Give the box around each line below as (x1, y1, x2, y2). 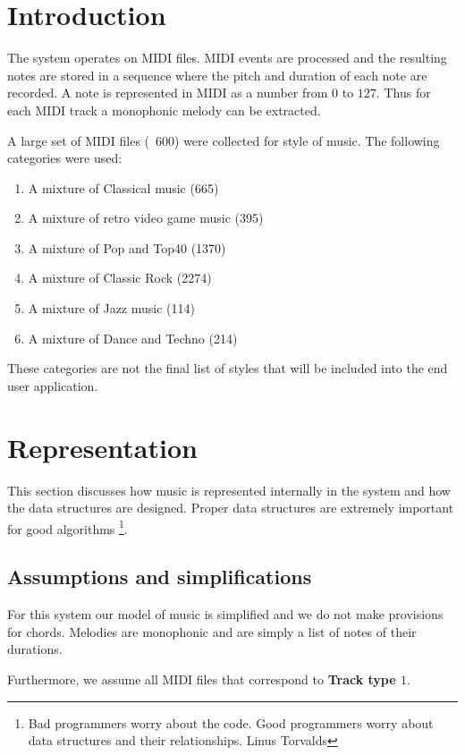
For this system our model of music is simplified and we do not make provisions (7, 605, 444, 624)
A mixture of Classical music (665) (28, 178, 219, 197)
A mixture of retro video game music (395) (28, 208, 264, 227)
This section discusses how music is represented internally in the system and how (7, 480, 451, 499)
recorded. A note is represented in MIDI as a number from (7, 83, 328, 102)
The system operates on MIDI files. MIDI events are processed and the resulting (7, 48, 447, 67)
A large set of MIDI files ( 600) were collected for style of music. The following (7, 131, 440, 149)
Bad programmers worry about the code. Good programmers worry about (28, 713, 434, 732)
